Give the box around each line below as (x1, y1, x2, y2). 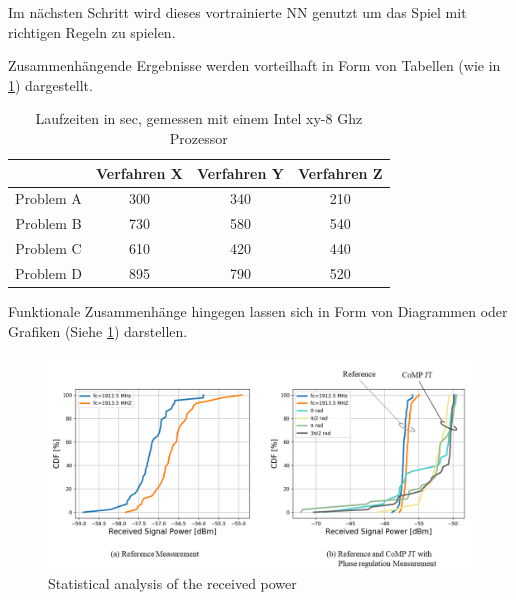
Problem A (15, 188, 82, 209)
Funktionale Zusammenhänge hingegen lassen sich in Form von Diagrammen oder (8, 301, 508, 322)
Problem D (15, 262, 82, 283)
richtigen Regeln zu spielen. (8, 21, 176, 42)
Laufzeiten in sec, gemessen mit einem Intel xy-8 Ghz (35, 108, 363, 129)
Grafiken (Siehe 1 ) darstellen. (8, 320, 188, 341)
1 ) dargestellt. (8, 74, 93, 95)
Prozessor (169, 127, 228, 148)
